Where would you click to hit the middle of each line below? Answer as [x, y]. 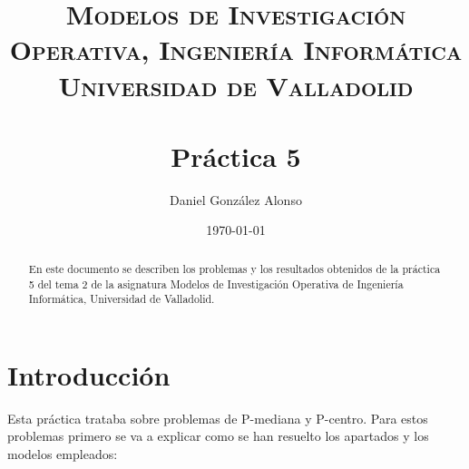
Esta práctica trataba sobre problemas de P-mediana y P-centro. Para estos [218, 418]
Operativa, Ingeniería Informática [236, 49]
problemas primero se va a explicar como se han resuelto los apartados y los [218, 436]
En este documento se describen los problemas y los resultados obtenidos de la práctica [234, 268]
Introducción [89, 374]
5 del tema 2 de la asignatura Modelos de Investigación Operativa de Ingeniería [216, 283]
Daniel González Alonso [236, 199]
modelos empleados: [63, 453]
